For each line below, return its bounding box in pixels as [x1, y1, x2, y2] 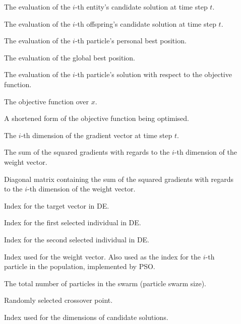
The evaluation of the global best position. [4, 52, 135, 62]
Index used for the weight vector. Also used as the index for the [4, 251, 201, 262]
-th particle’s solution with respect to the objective [75, 69, 232, 80]
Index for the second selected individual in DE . [4, 234, 150, 244]
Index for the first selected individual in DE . [4, 217, 141, 228]
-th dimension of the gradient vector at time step [21, 129, 172, 140]
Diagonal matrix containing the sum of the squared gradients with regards [4, 173, 233, 184]
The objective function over [4, 96, 89, 106]
